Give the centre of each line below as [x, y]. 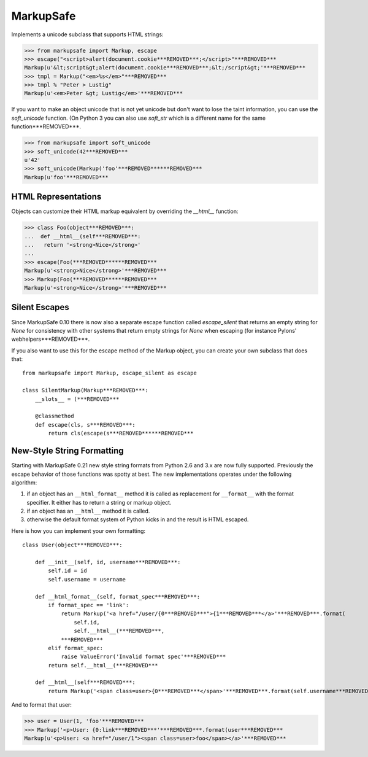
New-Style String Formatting [67, 451]
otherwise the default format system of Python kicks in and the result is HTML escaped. [138, 519]
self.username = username [87, 579]
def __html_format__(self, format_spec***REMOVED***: [117, 596]
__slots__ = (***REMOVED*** [77, 399]
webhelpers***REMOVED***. [51, 339]
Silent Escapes [40, 307]
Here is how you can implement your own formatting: [79, 530]
